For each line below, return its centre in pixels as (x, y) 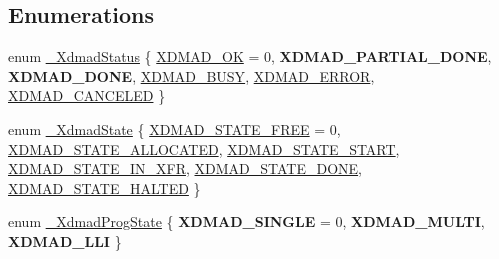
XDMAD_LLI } (65, 240)
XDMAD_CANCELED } (87, 95)
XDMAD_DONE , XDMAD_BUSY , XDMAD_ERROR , (191, 75)
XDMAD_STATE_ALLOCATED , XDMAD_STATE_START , (204, 148)
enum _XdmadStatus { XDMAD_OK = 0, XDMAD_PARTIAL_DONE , (250, 56)
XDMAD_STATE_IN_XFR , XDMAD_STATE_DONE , (185, 168)
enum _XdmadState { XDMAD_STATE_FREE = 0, (174, 128)
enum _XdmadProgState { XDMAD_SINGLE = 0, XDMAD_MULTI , (246, 221)
